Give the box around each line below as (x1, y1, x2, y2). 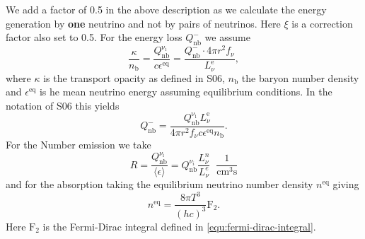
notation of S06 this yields (6, 98, 120, 112)
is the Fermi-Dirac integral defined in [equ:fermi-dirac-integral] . (42, 218, 316, 233)
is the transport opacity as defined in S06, (43, 70, 225, 85)
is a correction (291, 16, 353, 30)
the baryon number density (241, 70, 359, 85)
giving (332, 177, 359, 192)
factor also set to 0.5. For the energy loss (6, 30, 182, 45)
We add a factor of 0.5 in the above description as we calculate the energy (6, 2, 327, 16)
